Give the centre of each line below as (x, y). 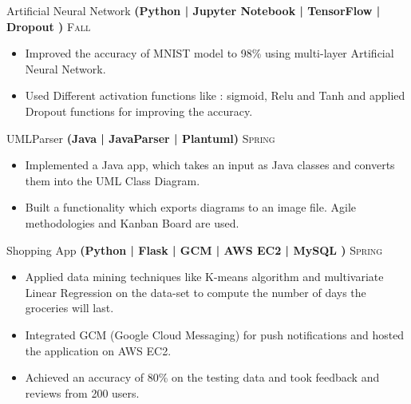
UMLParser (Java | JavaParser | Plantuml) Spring (141, 138)
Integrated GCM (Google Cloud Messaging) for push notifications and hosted (215, 334)
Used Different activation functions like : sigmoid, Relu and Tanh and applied (215, 95)
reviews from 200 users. (82, 392)
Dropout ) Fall (49, 26)
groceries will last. (69, 308)
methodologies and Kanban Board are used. (132, 222)
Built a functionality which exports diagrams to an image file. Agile (191, 207)
